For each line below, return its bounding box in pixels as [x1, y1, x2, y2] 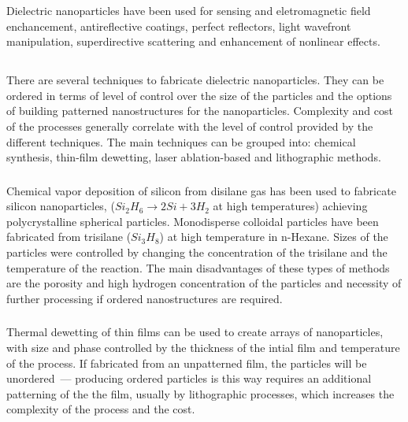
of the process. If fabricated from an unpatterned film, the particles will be [6, 354, 367, 371]
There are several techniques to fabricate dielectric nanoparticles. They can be [6, 72, 384, 88]
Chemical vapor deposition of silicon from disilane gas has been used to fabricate [6, 182, 396, 198]
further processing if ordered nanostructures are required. [6, 290, 283, 306]
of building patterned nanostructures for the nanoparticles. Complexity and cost [6, 102, 393, 119]
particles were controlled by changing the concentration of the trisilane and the [6, 244, 388, 261]
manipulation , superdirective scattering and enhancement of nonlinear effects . [6, 33, 380, 50]
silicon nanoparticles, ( [6, 198, 115, 214]
